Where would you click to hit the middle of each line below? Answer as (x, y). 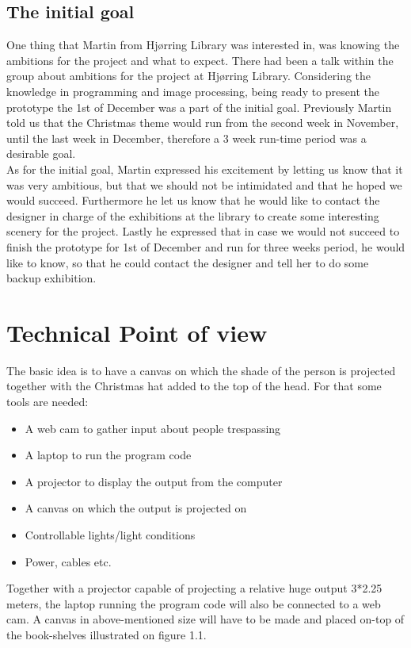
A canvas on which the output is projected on (136, 508)
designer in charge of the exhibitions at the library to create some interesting (193, 215)
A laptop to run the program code (108, 455)
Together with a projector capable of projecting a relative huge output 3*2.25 (194, 588)
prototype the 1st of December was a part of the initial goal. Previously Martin (199, 107)
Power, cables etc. (68, 561)
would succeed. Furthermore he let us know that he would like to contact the (193, 200)
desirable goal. (41, 153)
